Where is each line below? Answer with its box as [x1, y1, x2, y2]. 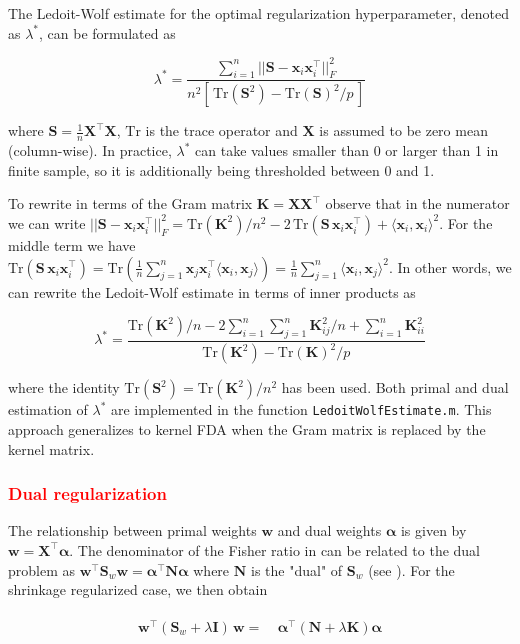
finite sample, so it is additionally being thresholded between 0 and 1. [8, 159, 435, 180]
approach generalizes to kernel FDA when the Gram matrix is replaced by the [8, 418, 486, 439]
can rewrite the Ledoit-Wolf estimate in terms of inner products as [8, 281, 416, 302]
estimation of [8, 399, 88, 420]
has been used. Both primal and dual [281, 377, 509, 398]
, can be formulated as [39, 22, 176, 43]
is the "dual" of [251, 559, 343, 580]
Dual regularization [8, 481, 167, 506]
